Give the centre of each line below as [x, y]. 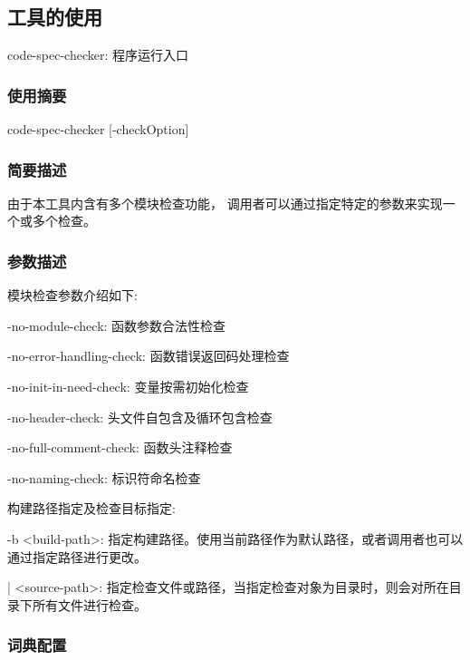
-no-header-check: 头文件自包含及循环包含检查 [140, 417]
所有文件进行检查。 [89, 604]
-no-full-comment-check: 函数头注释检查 [120, 447]
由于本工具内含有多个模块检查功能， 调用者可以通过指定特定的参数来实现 [225, 203]
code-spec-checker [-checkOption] [98, 129]
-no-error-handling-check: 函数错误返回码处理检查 [149, 356]
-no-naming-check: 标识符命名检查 [104, 477]
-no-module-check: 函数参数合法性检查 [117, 325]
